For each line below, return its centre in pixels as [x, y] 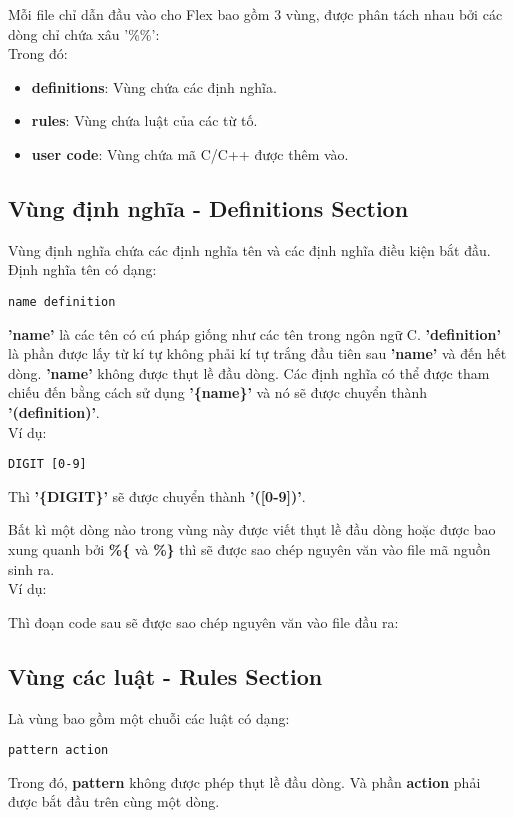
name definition [62, 301]
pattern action [58, 750]
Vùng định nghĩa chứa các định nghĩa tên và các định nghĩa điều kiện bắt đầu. [249, 249]
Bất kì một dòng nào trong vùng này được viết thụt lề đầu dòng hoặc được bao [252, 529]
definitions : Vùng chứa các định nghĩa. [154, 86]
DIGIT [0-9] [47, 464]
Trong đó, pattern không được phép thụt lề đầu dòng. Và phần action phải [244, 781]
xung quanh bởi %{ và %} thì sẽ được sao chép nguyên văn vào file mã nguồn [249, 549]
